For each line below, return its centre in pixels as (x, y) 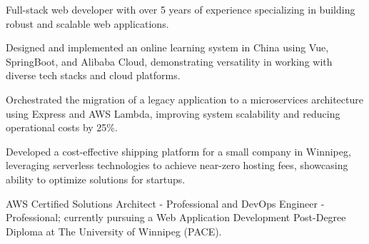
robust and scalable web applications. (87, 23)
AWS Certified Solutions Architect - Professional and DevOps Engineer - (165, 203)
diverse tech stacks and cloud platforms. (93, 75)
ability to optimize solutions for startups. (96, 179)
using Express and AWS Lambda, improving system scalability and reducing (173, 113)
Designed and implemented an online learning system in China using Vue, (167, 47)
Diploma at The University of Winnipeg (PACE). (114, 231)
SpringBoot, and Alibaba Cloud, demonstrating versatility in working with (169, 61)
